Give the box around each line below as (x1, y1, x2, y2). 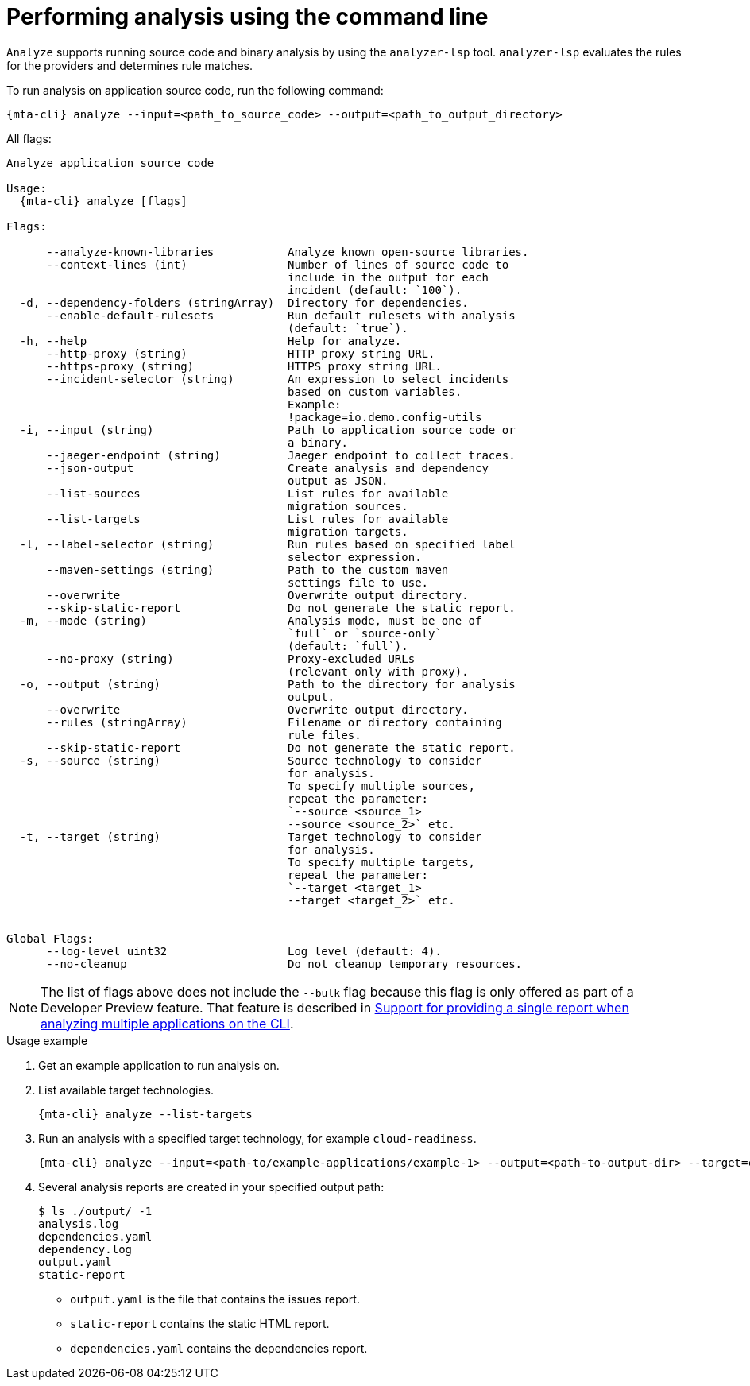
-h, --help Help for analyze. (19, 334, 402, 347)
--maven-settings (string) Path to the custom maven (46, 563, 449, 576)
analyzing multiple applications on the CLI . (41, 1015, 294, 1032)
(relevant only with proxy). (288, 664, 469, 678)
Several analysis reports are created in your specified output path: (38, 1179, 385, 1194)
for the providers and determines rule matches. (6, 58, 253, 72)
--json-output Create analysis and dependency (46, 461, 489, 474)
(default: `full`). (288, 639, 408, 652)
